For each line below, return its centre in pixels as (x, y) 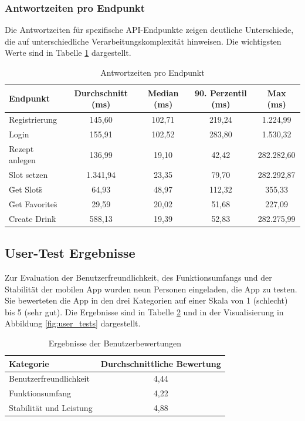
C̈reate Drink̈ (33, 218)
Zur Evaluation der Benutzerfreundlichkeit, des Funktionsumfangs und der (138, 277)
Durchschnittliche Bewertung (161, 363)
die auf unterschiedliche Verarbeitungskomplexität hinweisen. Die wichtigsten (143, 41)
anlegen (22, 160)
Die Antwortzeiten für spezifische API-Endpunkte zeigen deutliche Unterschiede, (149, 30)
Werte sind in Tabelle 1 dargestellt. (68, 53)
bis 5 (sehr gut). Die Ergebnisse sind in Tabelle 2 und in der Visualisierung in (144, 311)
